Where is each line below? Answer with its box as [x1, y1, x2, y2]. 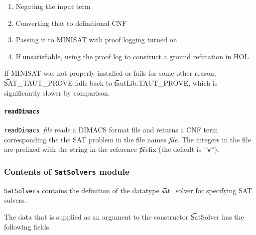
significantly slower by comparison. [4, 87, 110, 98]
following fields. [4, 221, 51, 232]
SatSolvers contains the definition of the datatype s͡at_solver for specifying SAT [4, 185, 253, 195]
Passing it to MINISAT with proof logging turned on [15, 34, 177, 45]
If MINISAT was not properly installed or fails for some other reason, [4, 68, 216, 78]
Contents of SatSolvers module [4, 165, 129, 177]
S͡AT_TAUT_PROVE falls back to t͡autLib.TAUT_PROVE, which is [4, 77, 218, 88]
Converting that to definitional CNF [15, 17, 127, 28]
